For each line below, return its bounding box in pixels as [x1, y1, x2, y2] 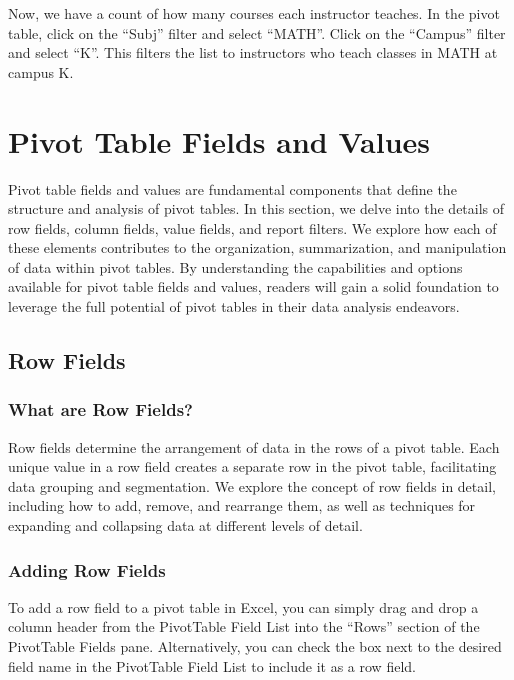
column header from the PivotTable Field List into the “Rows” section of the [8, 616, 480, 637]
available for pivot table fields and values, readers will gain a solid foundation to [8, 276, 499, 297]
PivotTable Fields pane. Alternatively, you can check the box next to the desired [8, 636, 502, 657]
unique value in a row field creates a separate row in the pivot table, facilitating [8, 456, 497, 477]
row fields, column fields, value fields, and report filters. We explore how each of [8, 217, 497, 238]
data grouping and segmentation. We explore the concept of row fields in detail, [8, 475, 496, 496]
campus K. [8, 61, 74, 82]
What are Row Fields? [8, 397, 193, 422]
